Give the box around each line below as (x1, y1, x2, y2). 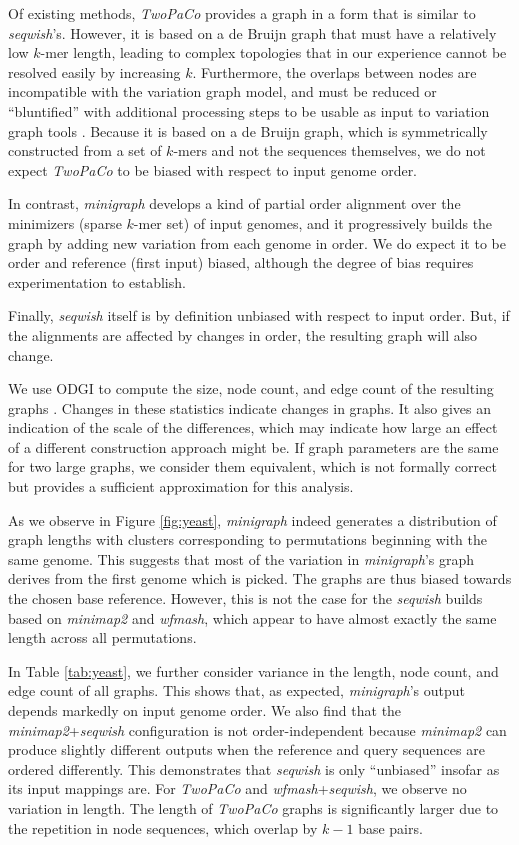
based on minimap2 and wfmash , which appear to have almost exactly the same (8, 607, 497, 628)
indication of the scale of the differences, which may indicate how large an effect (8, 417, 498, 438)
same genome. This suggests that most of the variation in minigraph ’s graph (8, 548, 475, 569)
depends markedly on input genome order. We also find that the (8, 700, 402, 720)
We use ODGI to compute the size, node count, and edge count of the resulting (8, 378, 494, 399)
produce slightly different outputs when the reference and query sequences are (8, 739, 485, 760)
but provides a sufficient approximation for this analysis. (8, 476, 354, 497)
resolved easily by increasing (8, 61, 181, 82)
